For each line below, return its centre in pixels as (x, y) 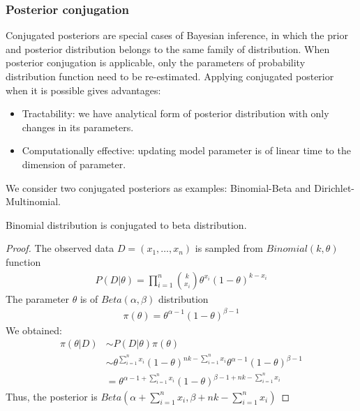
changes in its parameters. (78, 127)
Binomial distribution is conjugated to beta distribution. (126, 224)
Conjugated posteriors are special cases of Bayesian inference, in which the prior (177, 35)
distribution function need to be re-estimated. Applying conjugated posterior (170, 76)
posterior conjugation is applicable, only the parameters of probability (156, 62)
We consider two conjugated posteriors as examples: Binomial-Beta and (158, 187)
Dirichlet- (335, 187)
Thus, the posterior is (52, 396)
